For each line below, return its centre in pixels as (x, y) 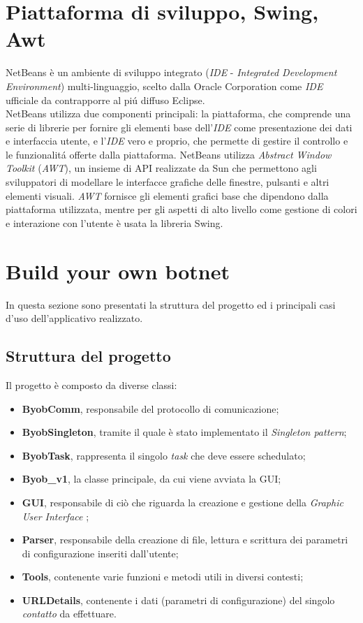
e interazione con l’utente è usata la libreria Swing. (114, 222)
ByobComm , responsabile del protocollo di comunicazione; (150, 408)
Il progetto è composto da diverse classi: (91, 384)
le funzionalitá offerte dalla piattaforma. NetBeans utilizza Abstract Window (169, 154)
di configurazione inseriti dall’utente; (100, 553)
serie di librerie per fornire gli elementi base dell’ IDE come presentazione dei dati (179, 127)
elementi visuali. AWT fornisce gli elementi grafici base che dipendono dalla (167, 195)
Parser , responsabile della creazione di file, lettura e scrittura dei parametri (185, 540)
